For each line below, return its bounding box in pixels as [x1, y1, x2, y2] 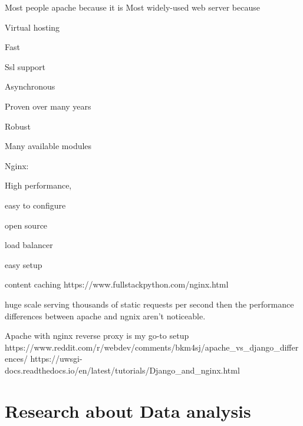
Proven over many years [5, 100, 91, 112]
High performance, [5, 179, 72, 191]
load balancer [5, 239, 53, 251]
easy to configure [5, 199, 66, 211]
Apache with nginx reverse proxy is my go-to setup [5, 329, 189, 342]
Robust [5, 120, 31, 132]
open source [5, 219, 48, 231]
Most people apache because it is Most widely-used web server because [5, 1, 260, 13]
